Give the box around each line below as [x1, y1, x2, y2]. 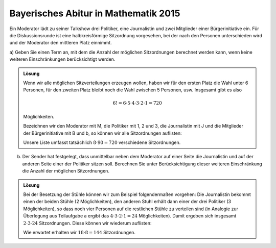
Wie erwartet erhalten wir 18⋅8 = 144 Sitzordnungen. [23, 229, 135, 235]
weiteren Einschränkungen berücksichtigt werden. [9, 56, 116, 62]
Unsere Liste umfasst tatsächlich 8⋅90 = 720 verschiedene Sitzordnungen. [23, 139, 181, 145]
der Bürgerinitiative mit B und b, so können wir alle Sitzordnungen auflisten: [23, 130, 182, 136]
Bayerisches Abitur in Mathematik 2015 [9, 8, 180, 19]
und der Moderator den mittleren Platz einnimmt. [9, 40, 112, 46]
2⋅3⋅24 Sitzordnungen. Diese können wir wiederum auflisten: [23, 220, 152, 226]
